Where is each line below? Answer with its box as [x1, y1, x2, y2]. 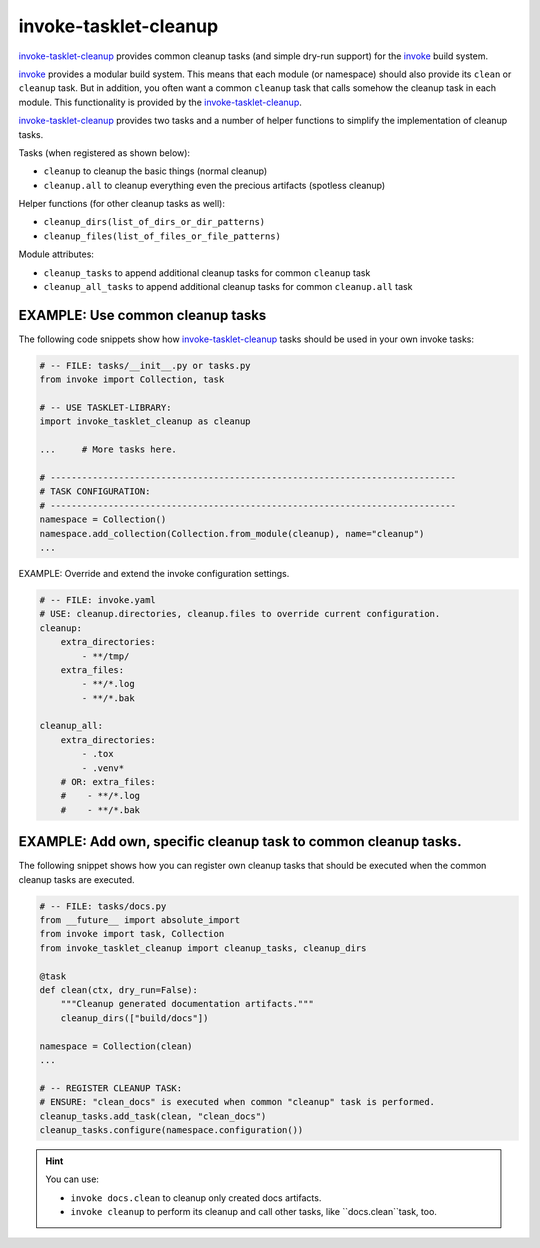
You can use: [45, 1173, 100, 1185]
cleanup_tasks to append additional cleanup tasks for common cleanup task [43, 266, 371, 279]
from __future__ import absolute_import [39, 915, 240, 926]
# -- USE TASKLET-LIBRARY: [39, 402, 172, 414]
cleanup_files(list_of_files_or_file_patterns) [43, 230, 282, 242]
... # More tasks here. [39, 444, 177, 455]
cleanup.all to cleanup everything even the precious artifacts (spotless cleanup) [43, 179, 386, 191]
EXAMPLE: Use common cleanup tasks [18, 306, 267, 324]
